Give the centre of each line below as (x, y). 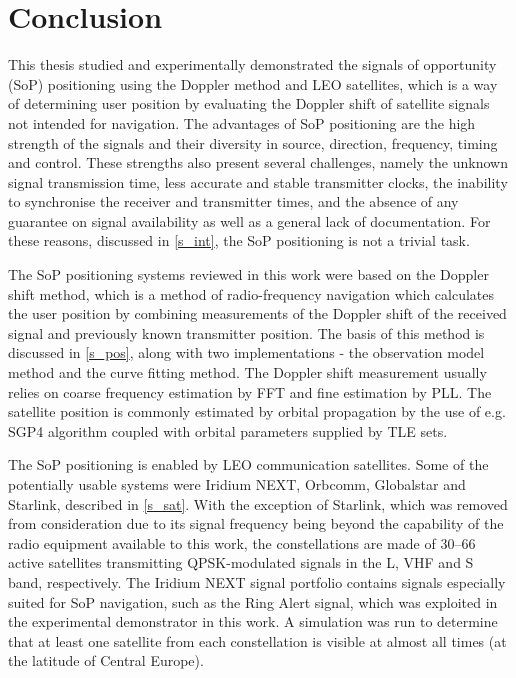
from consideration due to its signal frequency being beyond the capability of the (256, 523)
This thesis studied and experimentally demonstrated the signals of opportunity (252, 64)
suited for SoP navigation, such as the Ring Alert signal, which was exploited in (253, 601)
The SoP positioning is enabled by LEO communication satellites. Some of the (248, 464)
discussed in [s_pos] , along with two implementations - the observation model (246, 352)
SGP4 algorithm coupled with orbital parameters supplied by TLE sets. (228, 430)
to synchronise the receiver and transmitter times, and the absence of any (233, 201)
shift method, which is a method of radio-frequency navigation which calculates (251, 293)
